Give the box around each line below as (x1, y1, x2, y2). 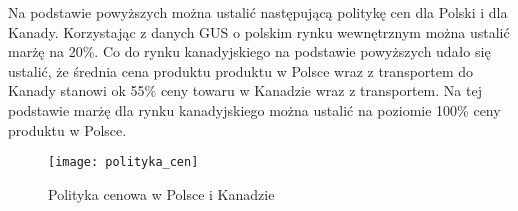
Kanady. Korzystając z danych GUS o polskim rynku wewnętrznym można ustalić (8, 21, 510, 42)
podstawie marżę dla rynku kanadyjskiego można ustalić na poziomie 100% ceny (8, 99, 501, 120)
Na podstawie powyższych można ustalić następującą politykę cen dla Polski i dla (8, 2, 508, 22)
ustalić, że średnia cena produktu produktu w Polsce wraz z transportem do (8, 60, 474, 81)
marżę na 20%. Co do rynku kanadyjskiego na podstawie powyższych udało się (8, 41, 491, 62)
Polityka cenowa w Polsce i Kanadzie (48, 183, 275, 204)
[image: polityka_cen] (48, 155, 199, 170)
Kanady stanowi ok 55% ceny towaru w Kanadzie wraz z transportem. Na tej (8, 80, 482, 101)
